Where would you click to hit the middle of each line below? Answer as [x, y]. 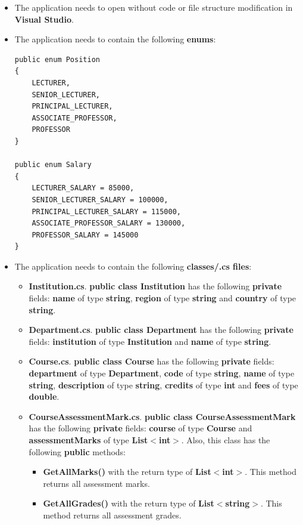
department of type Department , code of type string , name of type [162, 373]
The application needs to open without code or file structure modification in [154, 7]
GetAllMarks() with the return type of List [127, 472]
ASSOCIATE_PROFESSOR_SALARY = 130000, [109, 223]
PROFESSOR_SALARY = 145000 [85, 235]
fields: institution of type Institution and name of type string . [150, 341]
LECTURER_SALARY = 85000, [83, 188]
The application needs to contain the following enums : [115, 39]
